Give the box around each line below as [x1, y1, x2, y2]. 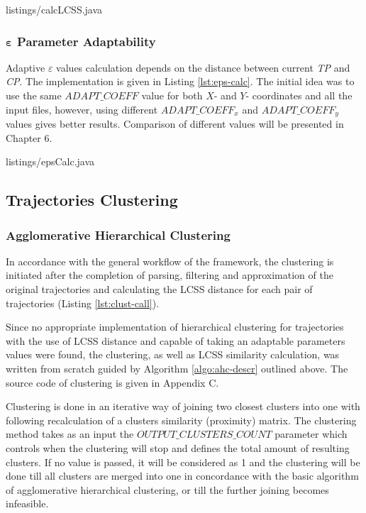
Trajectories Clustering [6, 189, 178, 211]
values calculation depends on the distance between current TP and [56, 60, 350, 75]
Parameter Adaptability [17, 32, 156, 50]
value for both [141, 88, 203, 102]
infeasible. [6, 496, 49, 511]
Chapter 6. [6, 130, 52, 145]
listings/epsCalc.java [6, 154, 95, 169]
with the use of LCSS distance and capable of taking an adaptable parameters [6, 333, 345, 348]
